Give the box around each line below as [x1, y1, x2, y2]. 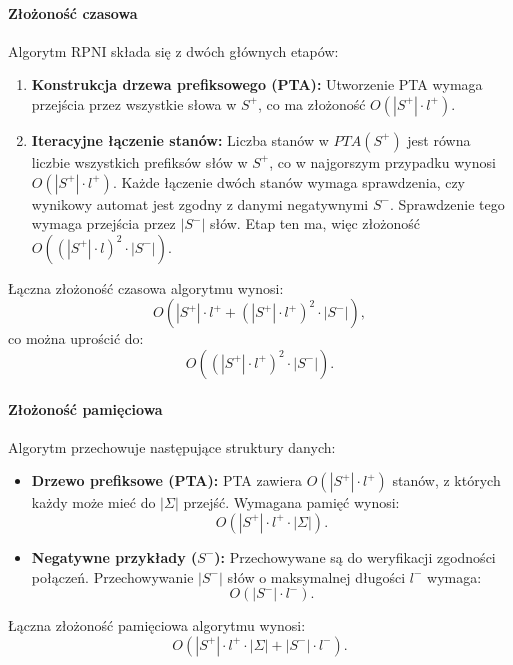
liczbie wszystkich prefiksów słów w [31, 151, 248, 172]
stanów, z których [392, 470, 501, 491]
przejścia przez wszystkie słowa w [31, 93, 237, 114]
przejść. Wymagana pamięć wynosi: [183, 492, 400, 513]
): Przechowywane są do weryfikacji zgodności [214, 546, 496, 567]
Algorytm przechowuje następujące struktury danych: [8, 436, 336, 457]
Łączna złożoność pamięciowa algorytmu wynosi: [8, 615, 306, 636]
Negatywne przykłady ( [31, 546, 198, 567]
